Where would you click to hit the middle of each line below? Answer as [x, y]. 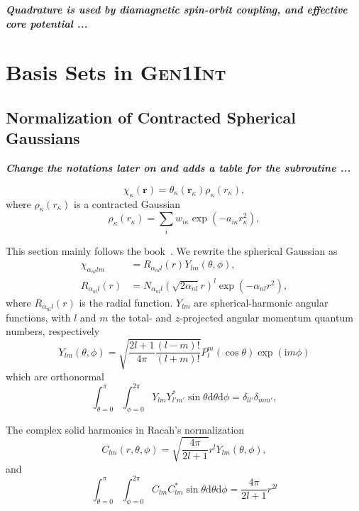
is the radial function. [126, 303]
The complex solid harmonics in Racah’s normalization [125, 429]
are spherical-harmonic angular [261, 303]
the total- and [142, 317]
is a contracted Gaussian [127, 203]
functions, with [38, 317]
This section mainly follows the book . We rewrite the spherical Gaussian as [172, 250]
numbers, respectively [53, 331]
